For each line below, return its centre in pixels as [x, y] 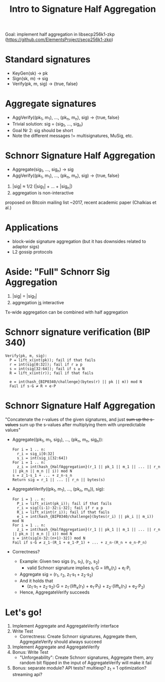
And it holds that [36, 581]
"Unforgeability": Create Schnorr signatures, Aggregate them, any [86, 658]
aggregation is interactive [38, 302]
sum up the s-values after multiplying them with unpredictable [82, 424]
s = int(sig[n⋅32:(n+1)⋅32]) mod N [49, 538]
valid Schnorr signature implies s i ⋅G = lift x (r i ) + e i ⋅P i [79, 568]
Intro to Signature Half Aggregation [83, 9]
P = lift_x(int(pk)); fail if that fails [53, 360]
